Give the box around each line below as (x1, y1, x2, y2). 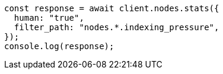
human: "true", (14, 13, 84, 22)
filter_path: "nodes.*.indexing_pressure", (14, 22, 219, 32)
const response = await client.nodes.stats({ (4, 4, 219, 13)
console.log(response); (4, 41, 114, 51)
